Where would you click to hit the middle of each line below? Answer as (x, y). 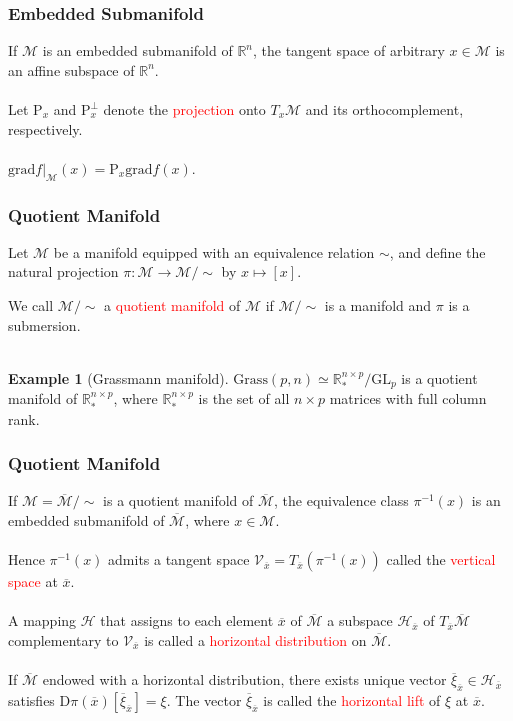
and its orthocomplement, (384, 109)
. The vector (204, 700)
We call (31, 304)
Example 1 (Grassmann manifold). (118, 377)
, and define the (437, 251)
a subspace (360, 620)
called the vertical (441, 559)
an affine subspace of (71, 69)
